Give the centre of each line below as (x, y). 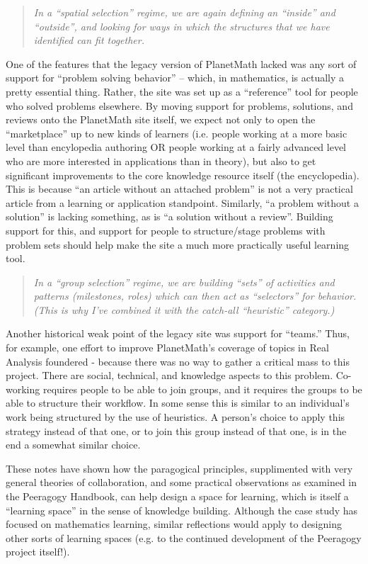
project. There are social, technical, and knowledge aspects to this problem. (169, 375)
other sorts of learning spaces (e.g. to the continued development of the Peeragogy (184, 537)
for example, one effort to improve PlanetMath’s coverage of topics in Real (167, 348)
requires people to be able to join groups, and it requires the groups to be (202, 389)
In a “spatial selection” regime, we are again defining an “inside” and (184, 12)
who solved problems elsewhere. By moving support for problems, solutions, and (179, 105)
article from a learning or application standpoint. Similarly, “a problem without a (182, 202)
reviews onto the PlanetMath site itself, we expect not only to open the (161, 119)
